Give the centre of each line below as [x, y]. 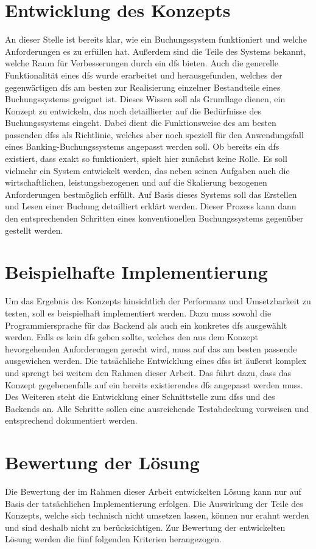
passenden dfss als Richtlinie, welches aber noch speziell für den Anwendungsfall [154, 134]
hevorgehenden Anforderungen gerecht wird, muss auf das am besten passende [151, 348]
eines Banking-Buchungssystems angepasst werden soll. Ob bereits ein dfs [142, 146]
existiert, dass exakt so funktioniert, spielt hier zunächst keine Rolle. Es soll [146, 159]
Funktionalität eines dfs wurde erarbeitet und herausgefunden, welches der [144, 75]
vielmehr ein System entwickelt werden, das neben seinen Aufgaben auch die [147, 170]
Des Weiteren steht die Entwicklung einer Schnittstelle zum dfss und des [140, 397]
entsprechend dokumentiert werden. [71, 420]
